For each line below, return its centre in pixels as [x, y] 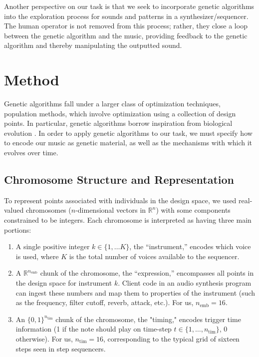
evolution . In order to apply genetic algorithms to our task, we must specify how [128, 133]
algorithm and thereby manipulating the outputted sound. [93, 45]
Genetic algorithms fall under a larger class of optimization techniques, [112, 104]
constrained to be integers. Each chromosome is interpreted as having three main [128, 220]
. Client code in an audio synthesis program [185, 283]
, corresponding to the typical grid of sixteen [171, 338]
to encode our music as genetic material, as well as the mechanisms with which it [128, 143]
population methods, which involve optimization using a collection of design [120, 113]
